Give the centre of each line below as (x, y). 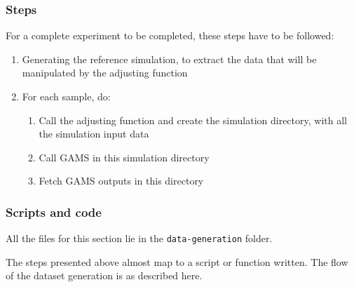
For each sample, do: (66, 96)
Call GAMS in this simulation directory (124, 157)
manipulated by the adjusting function (105, 73)
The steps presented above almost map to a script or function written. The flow (177, 261)
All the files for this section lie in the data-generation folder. (139, 238)
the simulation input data (94, 134)
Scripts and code (54, 212)
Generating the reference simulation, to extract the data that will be (169, 59)
